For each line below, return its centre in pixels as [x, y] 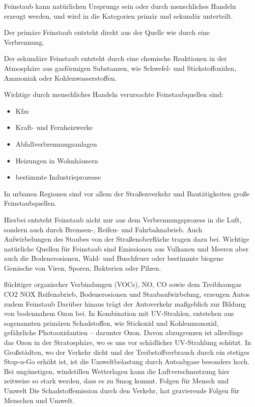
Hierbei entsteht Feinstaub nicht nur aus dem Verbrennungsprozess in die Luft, [123, 219]
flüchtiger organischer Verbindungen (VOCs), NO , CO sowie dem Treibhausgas [123, 284]
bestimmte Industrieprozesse [58, 177]
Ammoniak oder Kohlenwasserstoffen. [60, 78]
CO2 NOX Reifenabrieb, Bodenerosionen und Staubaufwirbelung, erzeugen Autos [127, 294]
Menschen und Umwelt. [39, 400]
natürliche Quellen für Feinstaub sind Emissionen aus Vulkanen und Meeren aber [126, 248]
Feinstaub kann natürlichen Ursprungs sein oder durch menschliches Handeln [120, 6]
